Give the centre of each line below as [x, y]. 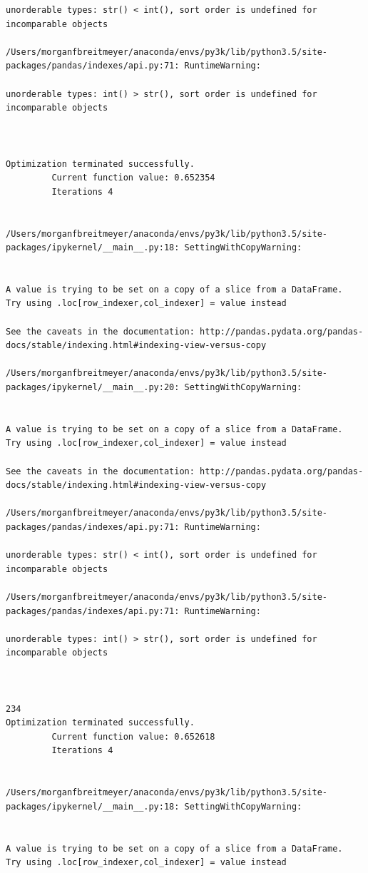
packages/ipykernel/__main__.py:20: [93, 388]
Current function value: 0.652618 [133, 736]
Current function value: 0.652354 [133, 178]
